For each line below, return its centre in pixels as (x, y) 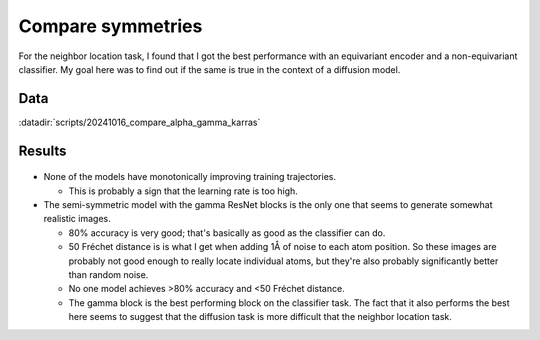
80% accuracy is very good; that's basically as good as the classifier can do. (227, 232)
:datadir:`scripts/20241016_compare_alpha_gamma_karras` (139, 122)
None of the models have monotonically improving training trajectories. (190, 177)
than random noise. (108, 274)
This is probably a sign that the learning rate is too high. (183, 191)
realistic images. (77, 219)
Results (42, 150)
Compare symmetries (110, 26)
